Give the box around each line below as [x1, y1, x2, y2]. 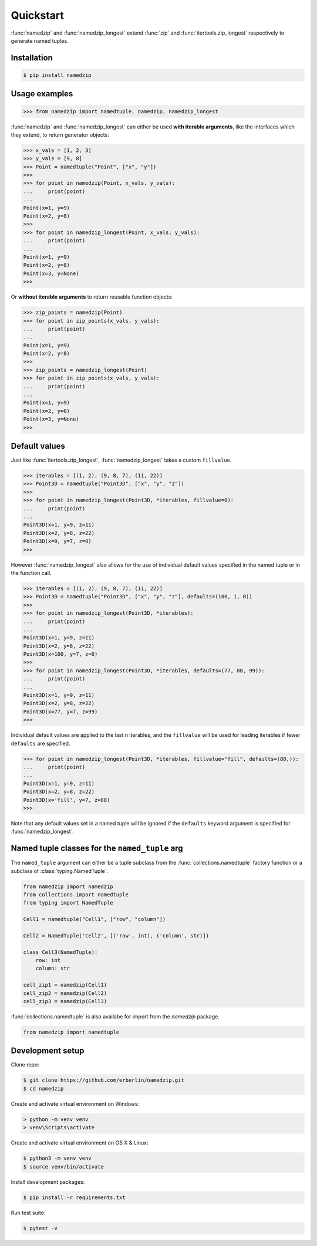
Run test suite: [11, 1209, 46, 1216]
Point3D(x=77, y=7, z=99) [23, 708, 98, 715]
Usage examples [11, 89, 73, 99]
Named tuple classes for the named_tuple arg [11, 844, 183, 854]
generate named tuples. [11, 37, 69, 44]
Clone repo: [11, 1061, 39, 1068]
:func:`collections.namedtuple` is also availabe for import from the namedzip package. [11, 1013, 220, 1020]
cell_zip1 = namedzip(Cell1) [23, 981, 107, 988]
